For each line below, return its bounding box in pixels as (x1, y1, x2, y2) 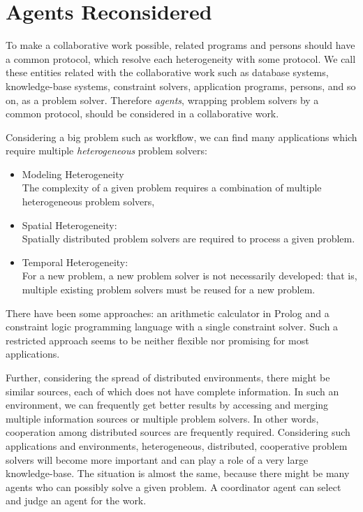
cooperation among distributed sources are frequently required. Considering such (6, 425, 350, 439)
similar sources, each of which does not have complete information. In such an (6, 383, 339, 398)
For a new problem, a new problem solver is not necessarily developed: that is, (22, 268, 357, 283)
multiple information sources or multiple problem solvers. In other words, (6, 411, 319, 425)
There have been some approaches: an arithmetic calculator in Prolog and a (6, 305, 329, 320)
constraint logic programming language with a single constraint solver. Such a (6, 319, 339, 334)
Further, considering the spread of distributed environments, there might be (6, 370, 330, 384)
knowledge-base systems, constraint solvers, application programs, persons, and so (6, 78, 356, 93)
